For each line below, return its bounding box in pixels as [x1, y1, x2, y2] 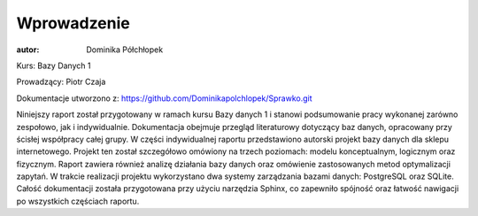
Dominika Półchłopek [86, 44, 164, 55]
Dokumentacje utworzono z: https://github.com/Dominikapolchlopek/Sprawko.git [16, 93, 313, 104]
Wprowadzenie [16, 13, 130, 33]
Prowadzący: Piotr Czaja [16, 76, 106, 88]
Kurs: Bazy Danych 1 [16, 60, 91, 71]
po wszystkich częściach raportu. [16, 196, 140, 206]
